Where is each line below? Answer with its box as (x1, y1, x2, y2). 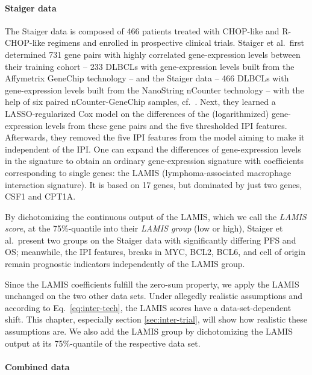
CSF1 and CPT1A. (5, 190, 76, 203)
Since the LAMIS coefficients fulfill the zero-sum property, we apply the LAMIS (5, 277, 299, 290)
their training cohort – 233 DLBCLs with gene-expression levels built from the (5, 60, 295, 72)
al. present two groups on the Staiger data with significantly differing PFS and (5, 233, 296, 246)
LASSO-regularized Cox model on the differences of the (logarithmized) (5, 107, 269, 119)
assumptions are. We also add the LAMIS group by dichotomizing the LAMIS (5, 325, 293, 338)
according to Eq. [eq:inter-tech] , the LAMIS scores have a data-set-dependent (5, 301, 292, 314)
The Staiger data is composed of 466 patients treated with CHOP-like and (5, 24, 279, 37)
